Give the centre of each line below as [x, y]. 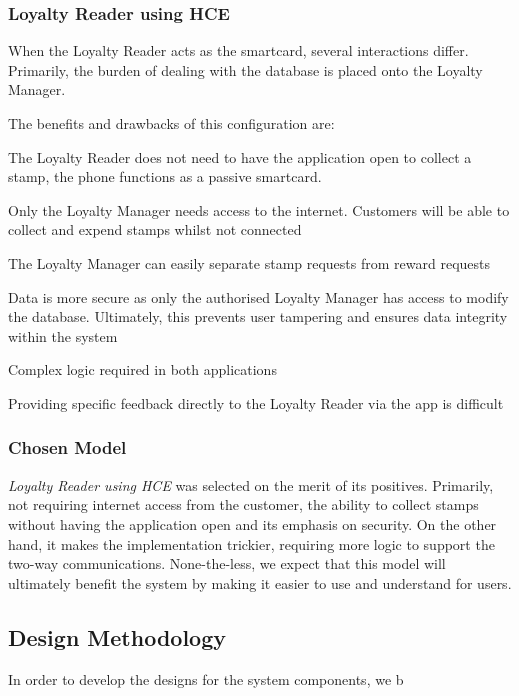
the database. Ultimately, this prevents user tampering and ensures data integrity [258, 316]
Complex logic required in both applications [142, 369]
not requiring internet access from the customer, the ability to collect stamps [243, 504]
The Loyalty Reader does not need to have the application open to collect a [240, 156]
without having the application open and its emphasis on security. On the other [252, 523]
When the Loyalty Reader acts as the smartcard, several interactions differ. [238, 50]
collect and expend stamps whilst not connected [155, 229]
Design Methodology [117, 636]
